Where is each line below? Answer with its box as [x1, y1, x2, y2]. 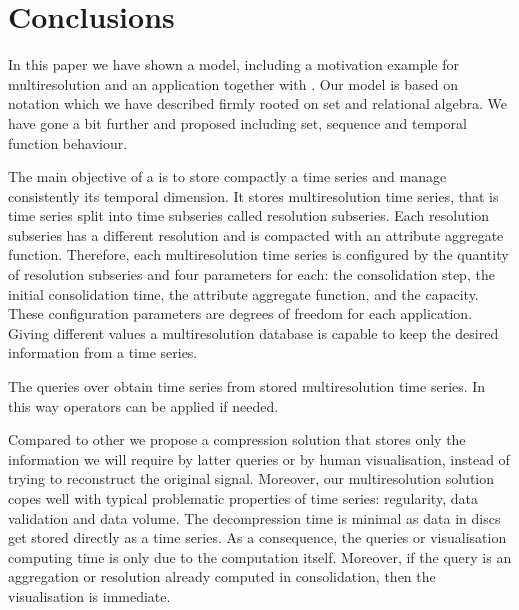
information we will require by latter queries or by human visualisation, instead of [8, 448, 510, 469]
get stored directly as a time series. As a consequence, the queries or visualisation [8, 527, 507, 548]
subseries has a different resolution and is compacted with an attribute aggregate [8, 224, 504, 245]
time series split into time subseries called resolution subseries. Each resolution [8, 205, 490, 226]
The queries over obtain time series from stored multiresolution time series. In [8, 376, 486, 397]
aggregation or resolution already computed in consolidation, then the [8, 566, 436, 587]
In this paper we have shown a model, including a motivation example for [8, 54, 459, 75]
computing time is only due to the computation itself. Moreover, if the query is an [8, 546, 512, 567]
